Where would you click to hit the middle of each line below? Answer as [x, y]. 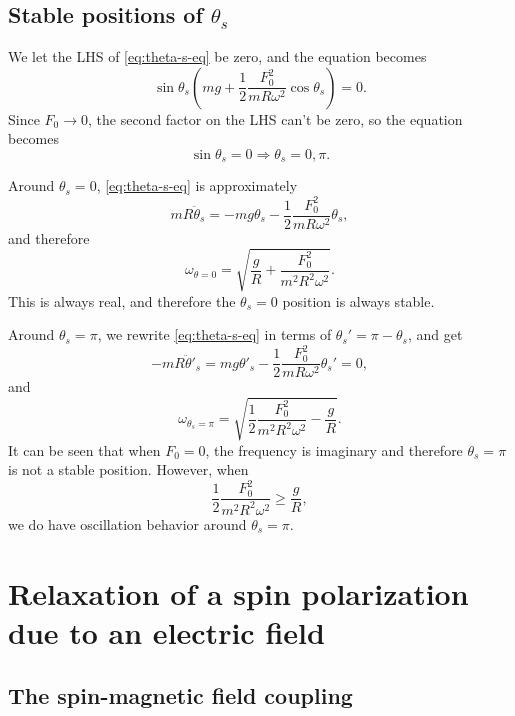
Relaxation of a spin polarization [238, 592]
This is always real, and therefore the [122, 300]
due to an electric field [166, 631]
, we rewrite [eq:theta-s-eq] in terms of [214, 334]
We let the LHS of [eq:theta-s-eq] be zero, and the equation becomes [217, 56]
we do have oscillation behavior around [127, 523]
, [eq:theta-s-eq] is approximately [197, 185]
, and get [435, 334]
